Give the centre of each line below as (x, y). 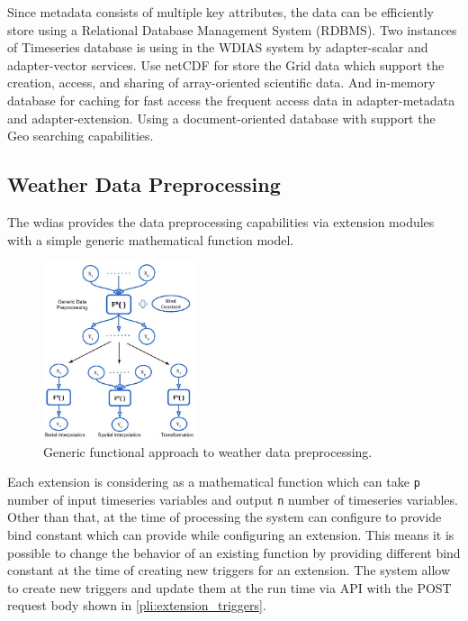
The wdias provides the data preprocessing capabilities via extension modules (221, 221)
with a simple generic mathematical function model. (151, 239)
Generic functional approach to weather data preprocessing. (208, 451)
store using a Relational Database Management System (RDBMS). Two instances (232, 29)
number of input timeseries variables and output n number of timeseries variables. (233, 499)
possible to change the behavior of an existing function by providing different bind (234, 552)
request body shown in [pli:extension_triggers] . (137, 605)
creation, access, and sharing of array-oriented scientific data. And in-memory (221, 82)
